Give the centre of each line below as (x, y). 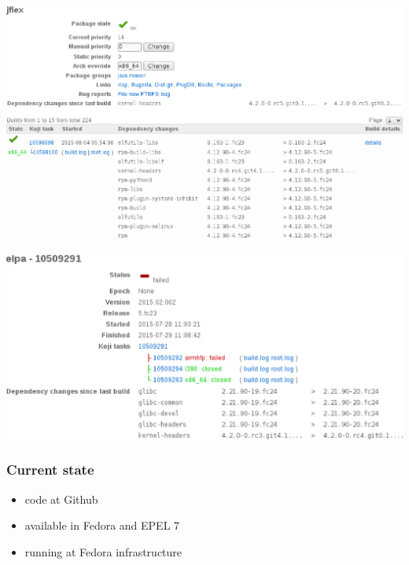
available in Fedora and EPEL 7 (102, 525)
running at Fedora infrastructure (103, 551)
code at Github (61, 499)
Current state (50, 470)
